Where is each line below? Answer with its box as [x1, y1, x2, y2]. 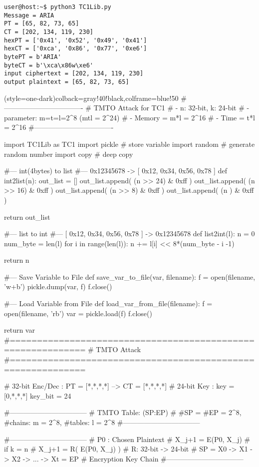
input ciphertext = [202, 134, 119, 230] [4, 70, 144, 77]
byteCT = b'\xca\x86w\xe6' [4, 61, 93, 69]
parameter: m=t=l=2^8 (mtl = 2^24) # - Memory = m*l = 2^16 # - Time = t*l [4, 112, 255, 122]
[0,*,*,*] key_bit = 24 [4, 390, 71, 401]
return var [4, 325, 35, 335]
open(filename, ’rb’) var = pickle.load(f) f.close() [4, 308, 152, 318]
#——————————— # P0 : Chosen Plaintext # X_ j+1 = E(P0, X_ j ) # [4, 434, 251, 444]
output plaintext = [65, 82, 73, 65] [4, 78, 129, 85]
